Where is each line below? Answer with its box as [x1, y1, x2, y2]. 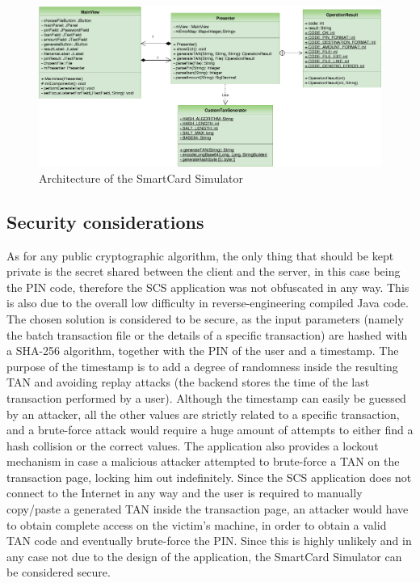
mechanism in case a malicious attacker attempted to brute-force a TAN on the [6, 453, 400, 470]
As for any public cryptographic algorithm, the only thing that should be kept [6, 247, 394, 264]
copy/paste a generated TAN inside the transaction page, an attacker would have [6, 501, 409, 518]
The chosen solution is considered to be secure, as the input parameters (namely [6, 310, 404, 327]
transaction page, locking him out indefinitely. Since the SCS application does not [6, 468, 412, 485]
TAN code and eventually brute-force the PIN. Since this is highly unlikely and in [6, 532, 412, 549]
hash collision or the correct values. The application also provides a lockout [6, 437, 379, 454]
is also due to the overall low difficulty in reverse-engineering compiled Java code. [6, 294, 409, 311]
